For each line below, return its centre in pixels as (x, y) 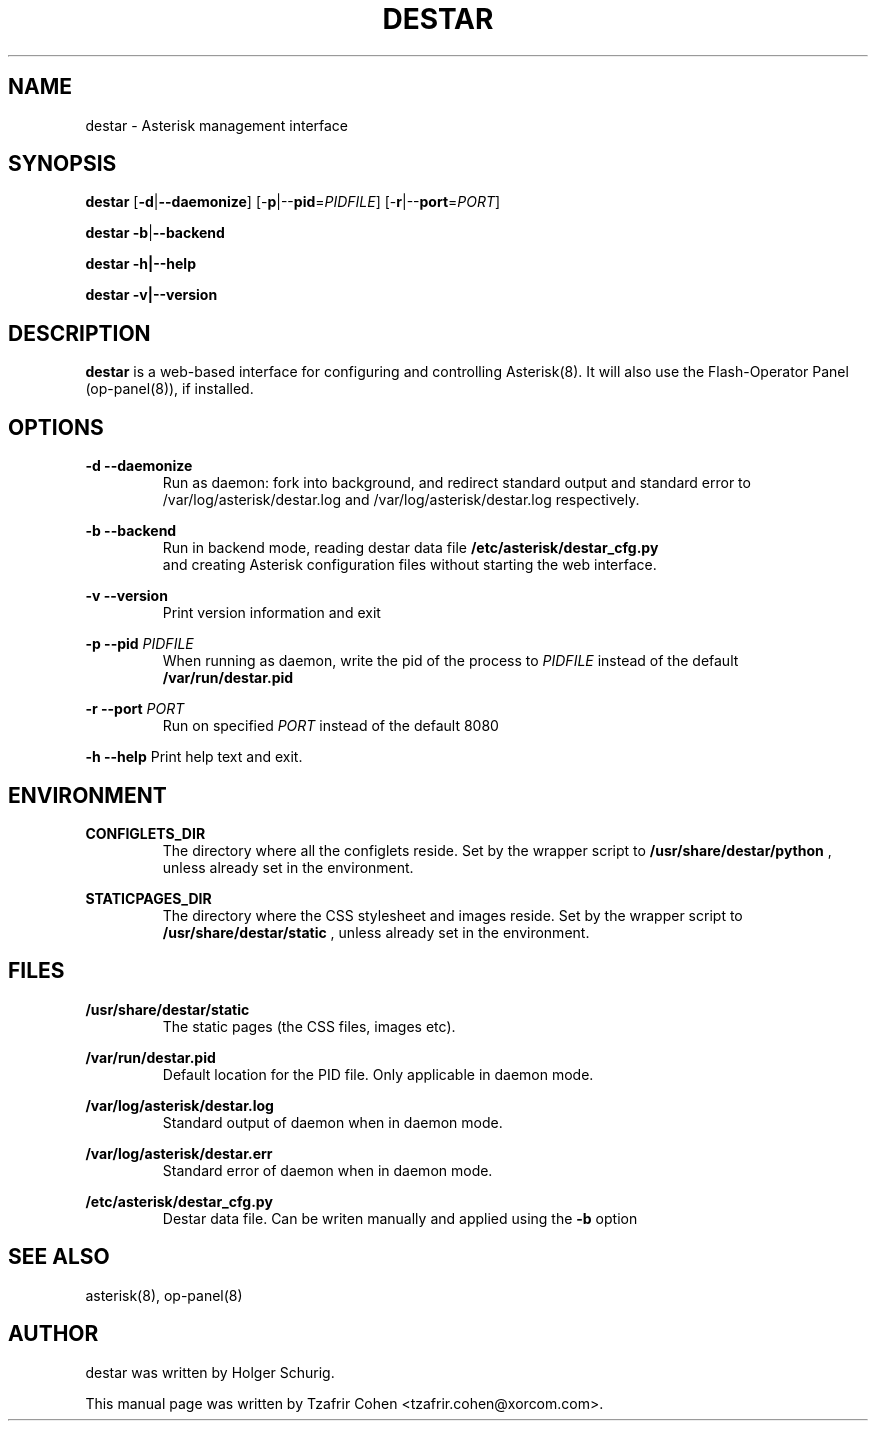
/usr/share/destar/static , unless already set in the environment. (376, 932)
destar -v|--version (151, 295)
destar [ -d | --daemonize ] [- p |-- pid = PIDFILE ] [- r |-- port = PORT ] (293, 202)
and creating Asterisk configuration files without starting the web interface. (409, 565)
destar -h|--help (140, 264)
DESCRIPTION (79, 333)
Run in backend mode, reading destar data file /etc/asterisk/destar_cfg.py (410, 548)
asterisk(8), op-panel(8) (164, 1295)
